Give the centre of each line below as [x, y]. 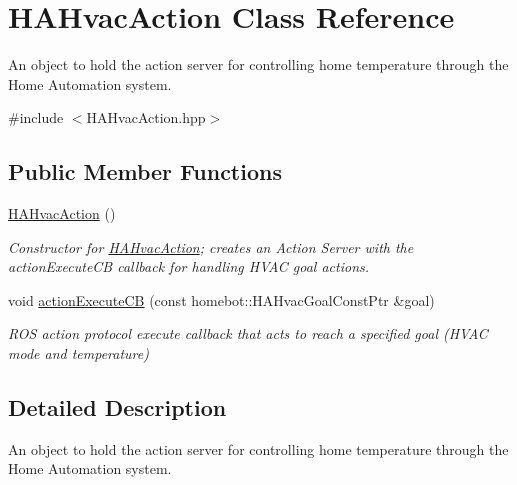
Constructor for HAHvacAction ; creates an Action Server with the [211, 246]
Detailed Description [117, 407]
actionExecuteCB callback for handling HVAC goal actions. [189, 266]
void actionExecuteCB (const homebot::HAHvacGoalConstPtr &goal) [221, 299]
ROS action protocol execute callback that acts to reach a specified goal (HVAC [248, 333]
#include [36, 117]
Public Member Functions [145, 171]
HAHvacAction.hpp [146, 117]
